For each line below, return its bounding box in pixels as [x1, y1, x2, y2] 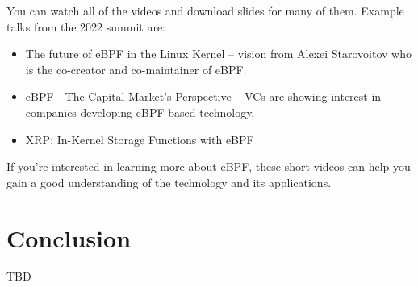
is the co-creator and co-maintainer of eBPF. [25, 60, 247, 77]
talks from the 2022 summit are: [6, 18, 165, 35]
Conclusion [6, 221, 132, 254]
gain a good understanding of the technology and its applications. [6, 173, 332, 190]
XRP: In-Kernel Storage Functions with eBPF [25, 131, 254, 148]
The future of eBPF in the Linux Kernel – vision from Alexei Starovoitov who [25, 45, 412, 62]
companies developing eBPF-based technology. [25, 103, 255, 120]
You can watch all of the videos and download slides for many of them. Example [6, 2, 404, 19]
